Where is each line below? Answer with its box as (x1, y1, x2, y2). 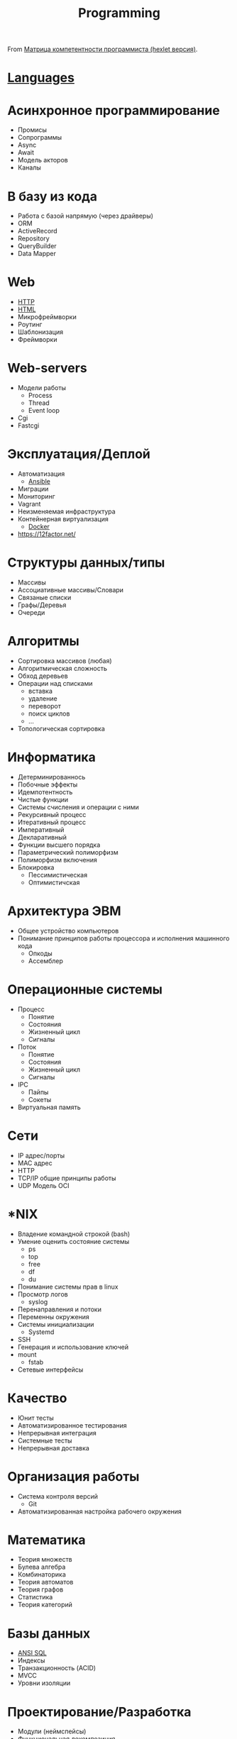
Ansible (28, 477, 51, 486)
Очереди (17, 609, 45, 616)
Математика (7, 1532, 87, 1548)
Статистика (17, 1593, 53, 1601)
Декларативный (17, 833, 67, 841)
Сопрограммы (17, 133, 62, 142)
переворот (28, 701, 62, 710)
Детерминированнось (17, 772, 86, 781)
